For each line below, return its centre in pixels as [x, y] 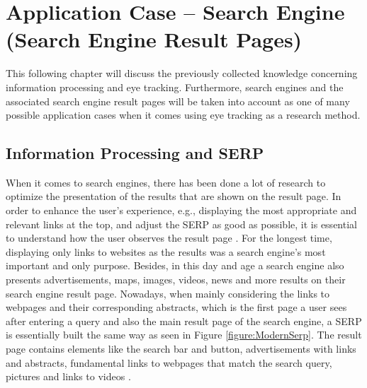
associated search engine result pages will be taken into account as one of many [178, 101]
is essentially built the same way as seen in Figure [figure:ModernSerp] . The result [184, 335]
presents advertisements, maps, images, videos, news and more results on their [176, 280]
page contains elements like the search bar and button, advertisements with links [181, 349]
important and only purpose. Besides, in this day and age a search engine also [175, 265]
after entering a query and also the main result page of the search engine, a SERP [184, 321]
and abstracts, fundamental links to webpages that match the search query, [169, 362]
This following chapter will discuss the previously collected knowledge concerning [182, 73]
